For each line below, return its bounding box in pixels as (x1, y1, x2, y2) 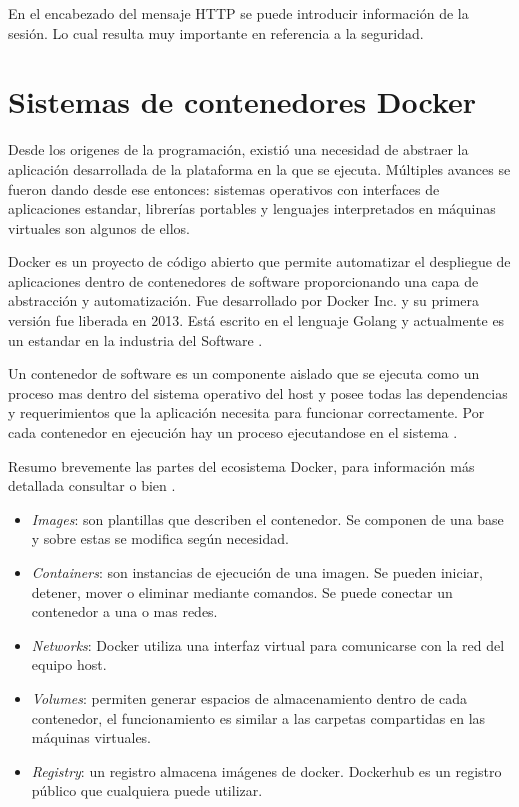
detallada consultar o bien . (8, 475, 176, 496)
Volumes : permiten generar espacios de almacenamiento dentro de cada (31, 687, 468, 708)
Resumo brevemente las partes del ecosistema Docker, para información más (8, 455, 475, 476)
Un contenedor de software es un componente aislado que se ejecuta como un (8, 363, 480, 384)
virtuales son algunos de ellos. (8, 217, 190, 238)
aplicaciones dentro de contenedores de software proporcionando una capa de (8, 270, 479, 291)
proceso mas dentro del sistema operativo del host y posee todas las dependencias (8, 382, 508, 403)
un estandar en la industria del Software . (8, 329, 263, 350)
